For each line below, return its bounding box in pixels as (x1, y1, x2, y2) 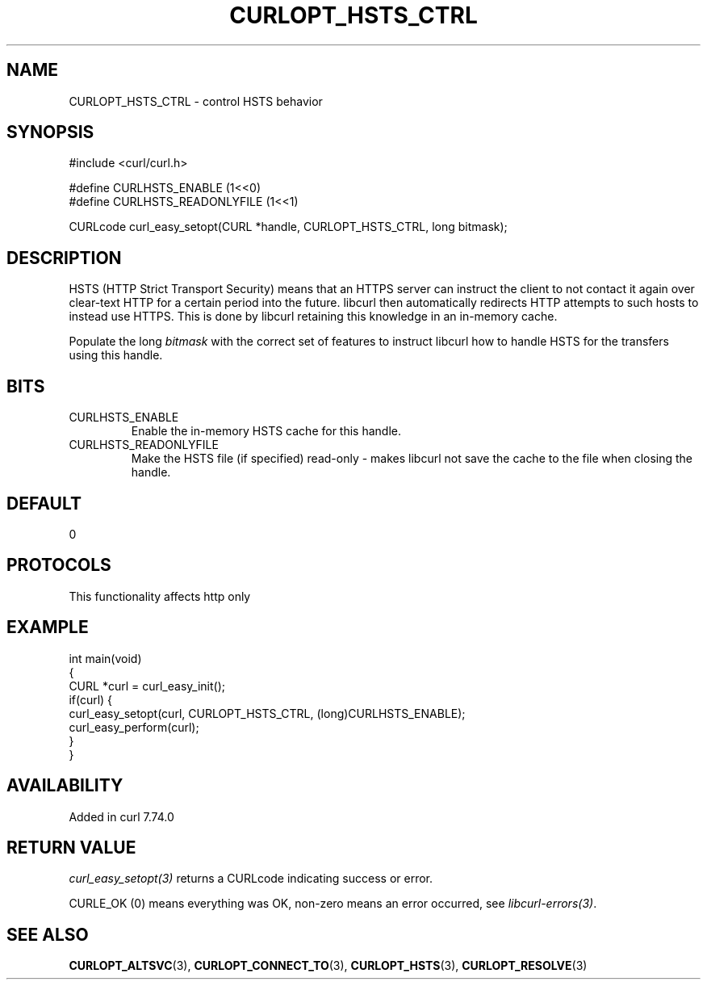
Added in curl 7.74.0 (69, 809, 174, 824)
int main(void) (69, 651, 142, 665)
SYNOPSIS (6, 122, 94, 143)
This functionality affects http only (69, 589, 251, 603)
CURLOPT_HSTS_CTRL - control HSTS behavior (69, 94, 323, 108)
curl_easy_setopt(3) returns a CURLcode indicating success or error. (69, 871, 433, 886)
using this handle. (69, 348, 163, 363)
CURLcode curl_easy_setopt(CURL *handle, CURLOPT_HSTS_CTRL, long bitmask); (69, 220, 508, 234)
